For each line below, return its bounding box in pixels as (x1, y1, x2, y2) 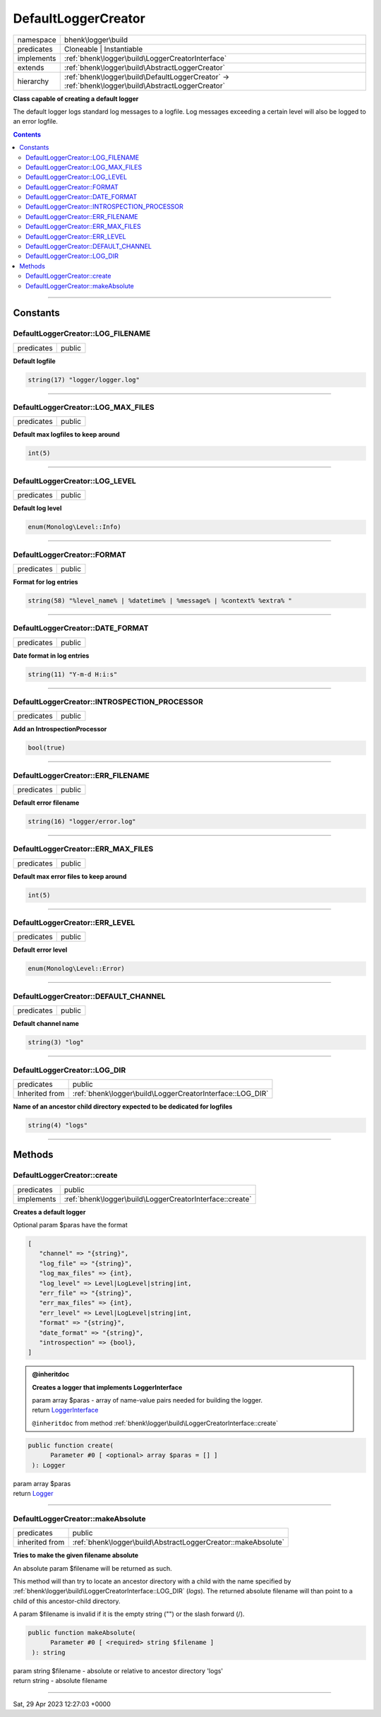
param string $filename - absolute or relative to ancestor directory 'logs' (13, 1666, 224, 1675)
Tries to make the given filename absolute (13, 1551, 139, 1559)
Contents (13, 130, 42, 138)
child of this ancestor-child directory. (13, 1597, 121, 1605)
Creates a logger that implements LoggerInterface (32, 1383, 183, 1391)
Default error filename (13, 798, 80, 807)
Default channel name (13, 1020, 79, 1028)
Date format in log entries (13, 651, 90, 660)
